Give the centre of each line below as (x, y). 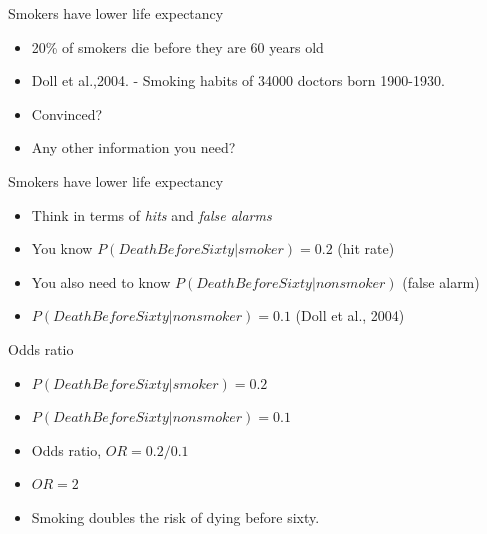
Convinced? (67, 113)
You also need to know (101, 281)
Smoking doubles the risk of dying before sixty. (175, 516)
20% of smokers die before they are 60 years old (177, 46)
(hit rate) (366, 248)
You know (62, 248)
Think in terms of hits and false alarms (151, 214)
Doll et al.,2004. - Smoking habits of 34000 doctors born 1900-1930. (238, 80)
